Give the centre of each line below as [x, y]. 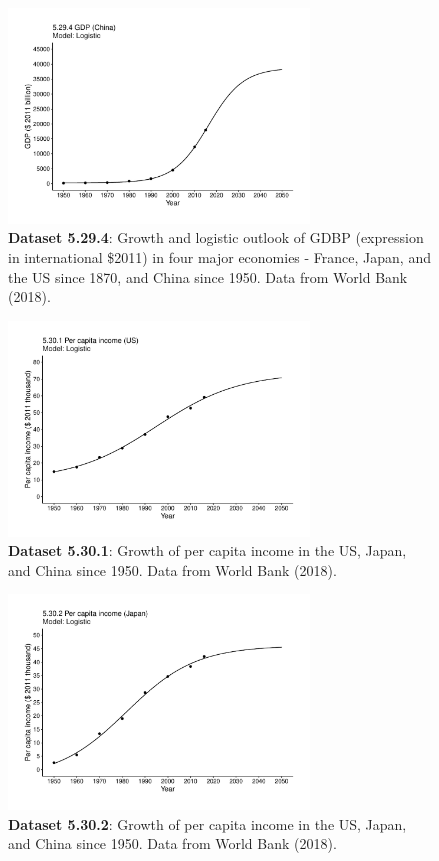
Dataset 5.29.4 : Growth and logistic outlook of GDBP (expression [216, 237]
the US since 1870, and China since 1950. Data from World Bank [208, 276]
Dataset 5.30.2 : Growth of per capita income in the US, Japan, [207, 823]
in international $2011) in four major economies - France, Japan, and [219, 257]
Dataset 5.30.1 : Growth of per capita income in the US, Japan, [207, 550]
